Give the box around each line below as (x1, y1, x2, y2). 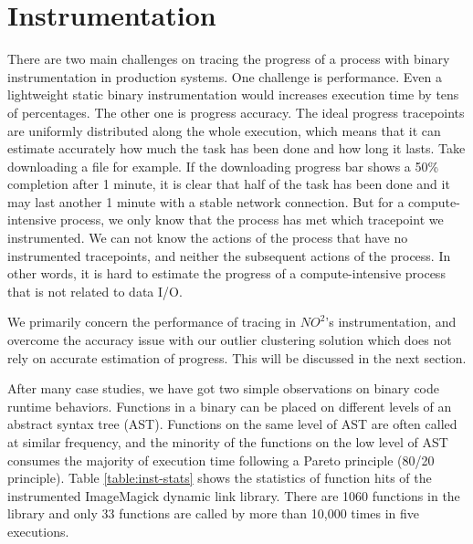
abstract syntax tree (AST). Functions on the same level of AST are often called (7, 414, 457, 434)
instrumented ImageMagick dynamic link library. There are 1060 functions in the (7, 486, 460, 505)
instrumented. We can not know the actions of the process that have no (7, 228, 408, 247)
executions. (7, 521, 69, 540)
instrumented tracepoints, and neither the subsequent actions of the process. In (7, 246, 451, 265)
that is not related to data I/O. (7, 281, 183, 300)
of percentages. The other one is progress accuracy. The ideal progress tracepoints (7, 102, 465, 121)
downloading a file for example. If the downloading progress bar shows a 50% (7, 156, 439, 175)
